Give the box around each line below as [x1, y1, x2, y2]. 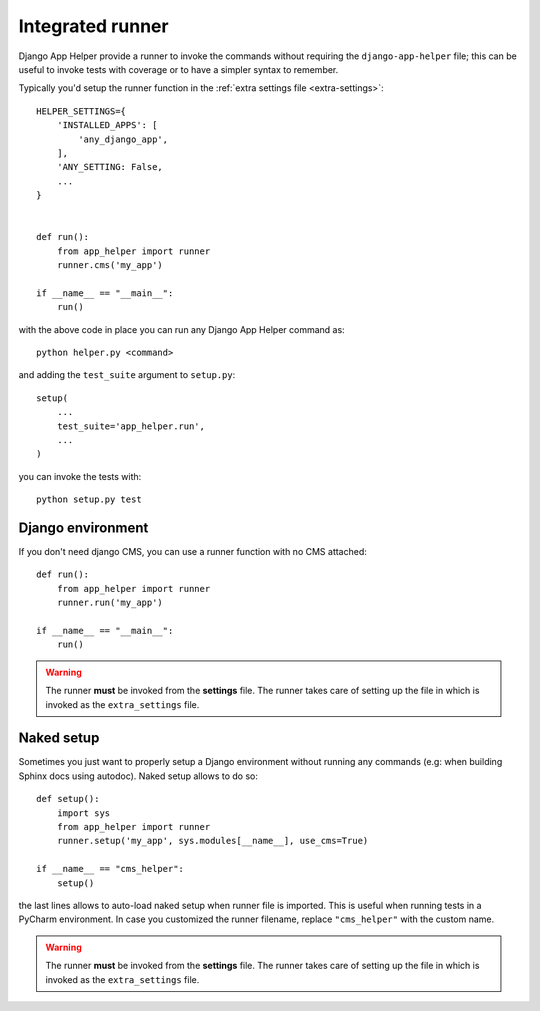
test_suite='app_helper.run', [56, 420, 205, 432]
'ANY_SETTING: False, [56, 161, 164, 173]
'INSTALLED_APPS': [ [56, 120, 158, 131]
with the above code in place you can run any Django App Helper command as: [18, 323, 345, 335]
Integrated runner [18, 15, 169, 37]
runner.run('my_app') [56, 597, 164, 609]
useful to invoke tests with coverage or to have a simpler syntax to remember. [18, 63, 339, 75]
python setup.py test [36, 494, 142, 505]
